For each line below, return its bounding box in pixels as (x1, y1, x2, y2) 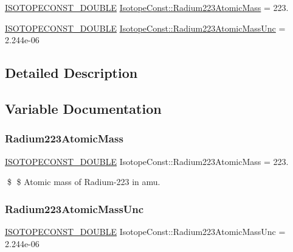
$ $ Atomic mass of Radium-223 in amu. (7, 175, 160, 188)
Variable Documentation (5, 99, 162, 117)
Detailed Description (5, 63, 138, 82)
